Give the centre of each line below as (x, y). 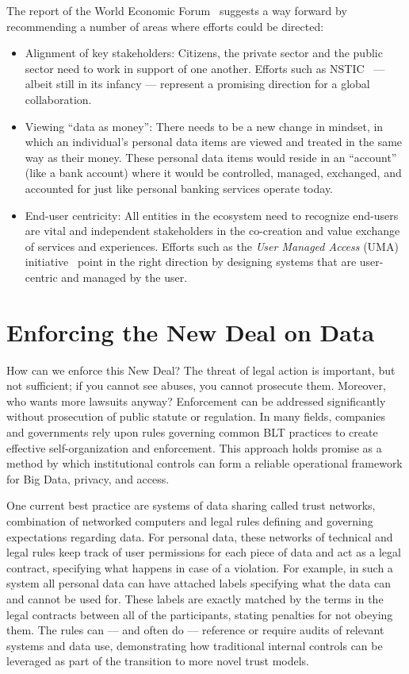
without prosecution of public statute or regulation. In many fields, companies (196, 416)
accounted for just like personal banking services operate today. (179, 188)
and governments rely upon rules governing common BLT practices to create (192, 432)
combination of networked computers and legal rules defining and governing (190, 520)
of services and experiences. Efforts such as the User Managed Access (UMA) (212, 246)
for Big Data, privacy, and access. (88, 478)
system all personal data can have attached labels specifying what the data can (199, 583)
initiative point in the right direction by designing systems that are (191, 262)
